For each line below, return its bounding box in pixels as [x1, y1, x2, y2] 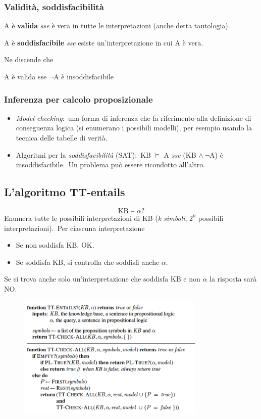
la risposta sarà [210, 273, 257, 284]
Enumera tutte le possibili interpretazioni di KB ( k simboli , [4, 212, 187, 223]
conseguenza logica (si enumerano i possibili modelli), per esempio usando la [16, 122, 252, 133]
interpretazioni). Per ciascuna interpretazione [4, 222, 145, 233]
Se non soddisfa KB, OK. [16, 240, 94, 250]
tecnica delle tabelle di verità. [16, 132, 108, 143]
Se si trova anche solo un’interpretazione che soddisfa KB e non [4, 273, 200, 284]
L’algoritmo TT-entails [4, 184, 125, 200]
